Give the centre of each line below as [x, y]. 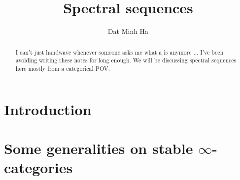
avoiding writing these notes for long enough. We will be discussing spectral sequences [126, 60]
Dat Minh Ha [128, 31]
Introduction [48, 109]
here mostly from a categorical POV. [63, 68]
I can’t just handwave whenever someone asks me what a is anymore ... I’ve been [120, 52]
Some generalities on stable [99, 148]
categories [38, 167]
